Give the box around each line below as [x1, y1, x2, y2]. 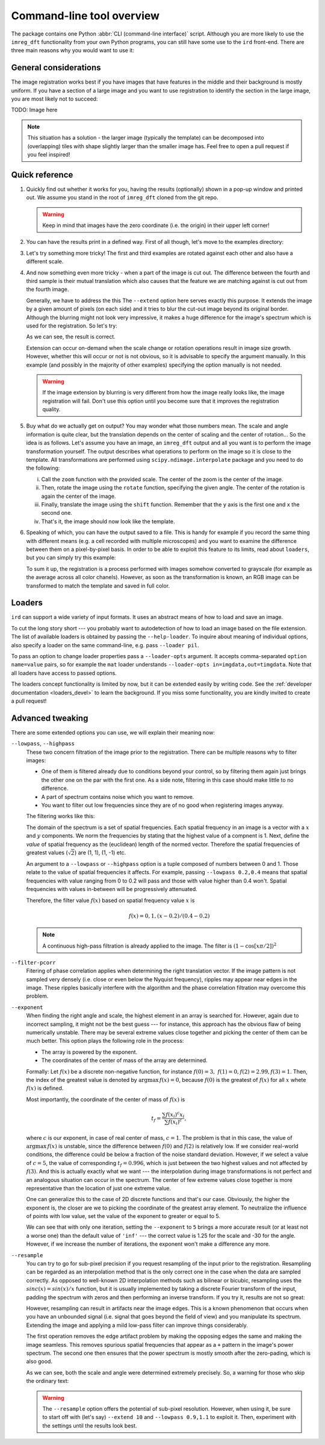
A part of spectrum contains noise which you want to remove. [41, 793, 194, 800]
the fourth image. [26, 286, 69, 293]
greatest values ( [26, 849, 69, 856]
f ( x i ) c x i [166, 1110, 185, 1119]
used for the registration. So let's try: [26, 322, 117, 329]
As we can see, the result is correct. [26, 333, 116, 340]
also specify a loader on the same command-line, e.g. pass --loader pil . [11, 641, 199, 648]
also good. [26, 1358, 52, 1365]
